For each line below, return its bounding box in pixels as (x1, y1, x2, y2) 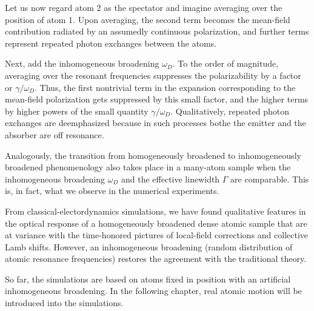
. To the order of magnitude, (172, 57, 279, 70)
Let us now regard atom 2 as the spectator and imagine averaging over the (5, 1, 282, 13)
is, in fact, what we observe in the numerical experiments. (5, 184, 219, 197)
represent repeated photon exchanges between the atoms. (5, 36, 217, 49)
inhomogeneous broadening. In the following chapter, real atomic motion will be (5, 284, 302, 297)
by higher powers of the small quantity (5, 104, 149, 117)
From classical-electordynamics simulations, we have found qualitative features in (5, 204, 306, 217)
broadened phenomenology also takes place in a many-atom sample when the (5, 161, 291, 173)
